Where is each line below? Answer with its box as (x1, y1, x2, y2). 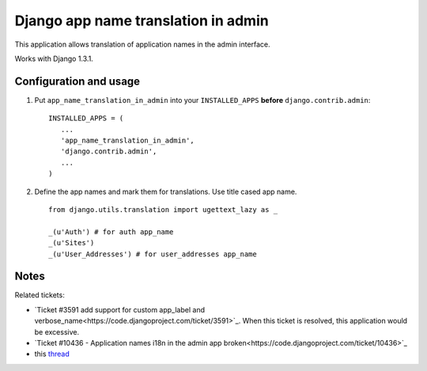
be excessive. (34, 327, 79, 336)
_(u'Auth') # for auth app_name (48, 227, 174, 237)
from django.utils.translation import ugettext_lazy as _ (48, 205, 278, 214)
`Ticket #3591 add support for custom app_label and (34, 305, 206, 314)
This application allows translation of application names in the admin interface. (14, 40, 270, 49)
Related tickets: (14, 290, 65, 300)
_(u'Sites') (48, 238, 95, 248)
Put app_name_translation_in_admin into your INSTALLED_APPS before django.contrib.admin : (34, 95, 371, 104)
